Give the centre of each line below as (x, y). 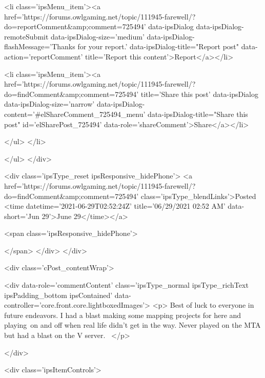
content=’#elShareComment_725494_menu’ (75, 114)
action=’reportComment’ (44, 56)
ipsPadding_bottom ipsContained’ (58, 295)
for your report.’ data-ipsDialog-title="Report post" (158, 46)
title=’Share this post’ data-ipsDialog (199, 94)
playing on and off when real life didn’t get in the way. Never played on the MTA (132, 325)
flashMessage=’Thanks (40, 46)
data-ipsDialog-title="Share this (198, 114)
